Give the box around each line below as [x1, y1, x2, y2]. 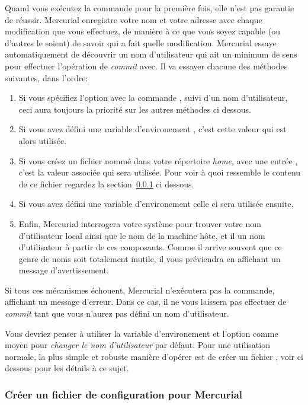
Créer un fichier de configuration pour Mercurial [5, 387, 243, 401]
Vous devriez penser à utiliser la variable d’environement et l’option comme [5, 327, 278, 339]
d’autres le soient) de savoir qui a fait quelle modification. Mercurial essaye [5, 36, 277, 49]
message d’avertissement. [18, 264, 109, 276]
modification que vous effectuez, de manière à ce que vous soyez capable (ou [5, 25, 280, 37]
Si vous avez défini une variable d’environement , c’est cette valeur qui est [18, 123, 287, 135]
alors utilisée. [18, 134, 67, 146]
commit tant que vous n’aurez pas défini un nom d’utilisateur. [5, 307, 229, 320]
